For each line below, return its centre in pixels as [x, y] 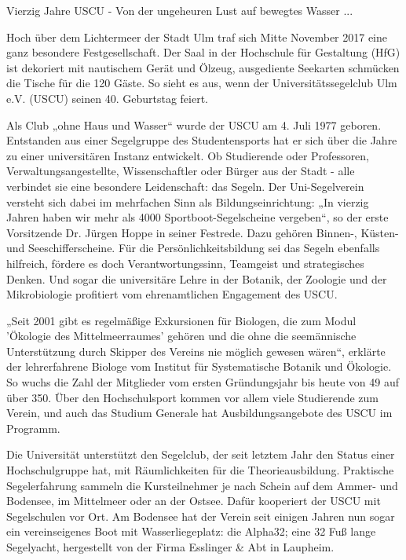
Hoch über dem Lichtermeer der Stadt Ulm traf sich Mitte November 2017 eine [197, 37]
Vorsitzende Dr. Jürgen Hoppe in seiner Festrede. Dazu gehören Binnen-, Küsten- [203, 232]
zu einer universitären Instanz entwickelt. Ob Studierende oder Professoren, [188, 155]
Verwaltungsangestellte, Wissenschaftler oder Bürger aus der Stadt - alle [181, 171]
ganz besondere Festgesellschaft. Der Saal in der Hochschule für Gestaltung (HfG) [203, 52]
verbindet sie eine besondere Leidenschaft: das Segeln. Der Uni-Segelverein [185, 186]
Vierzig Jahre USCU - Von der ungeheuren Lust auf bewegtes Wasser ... [180, 10]
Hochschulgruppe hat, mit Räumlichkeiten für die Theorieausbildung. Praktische [200, 470]
